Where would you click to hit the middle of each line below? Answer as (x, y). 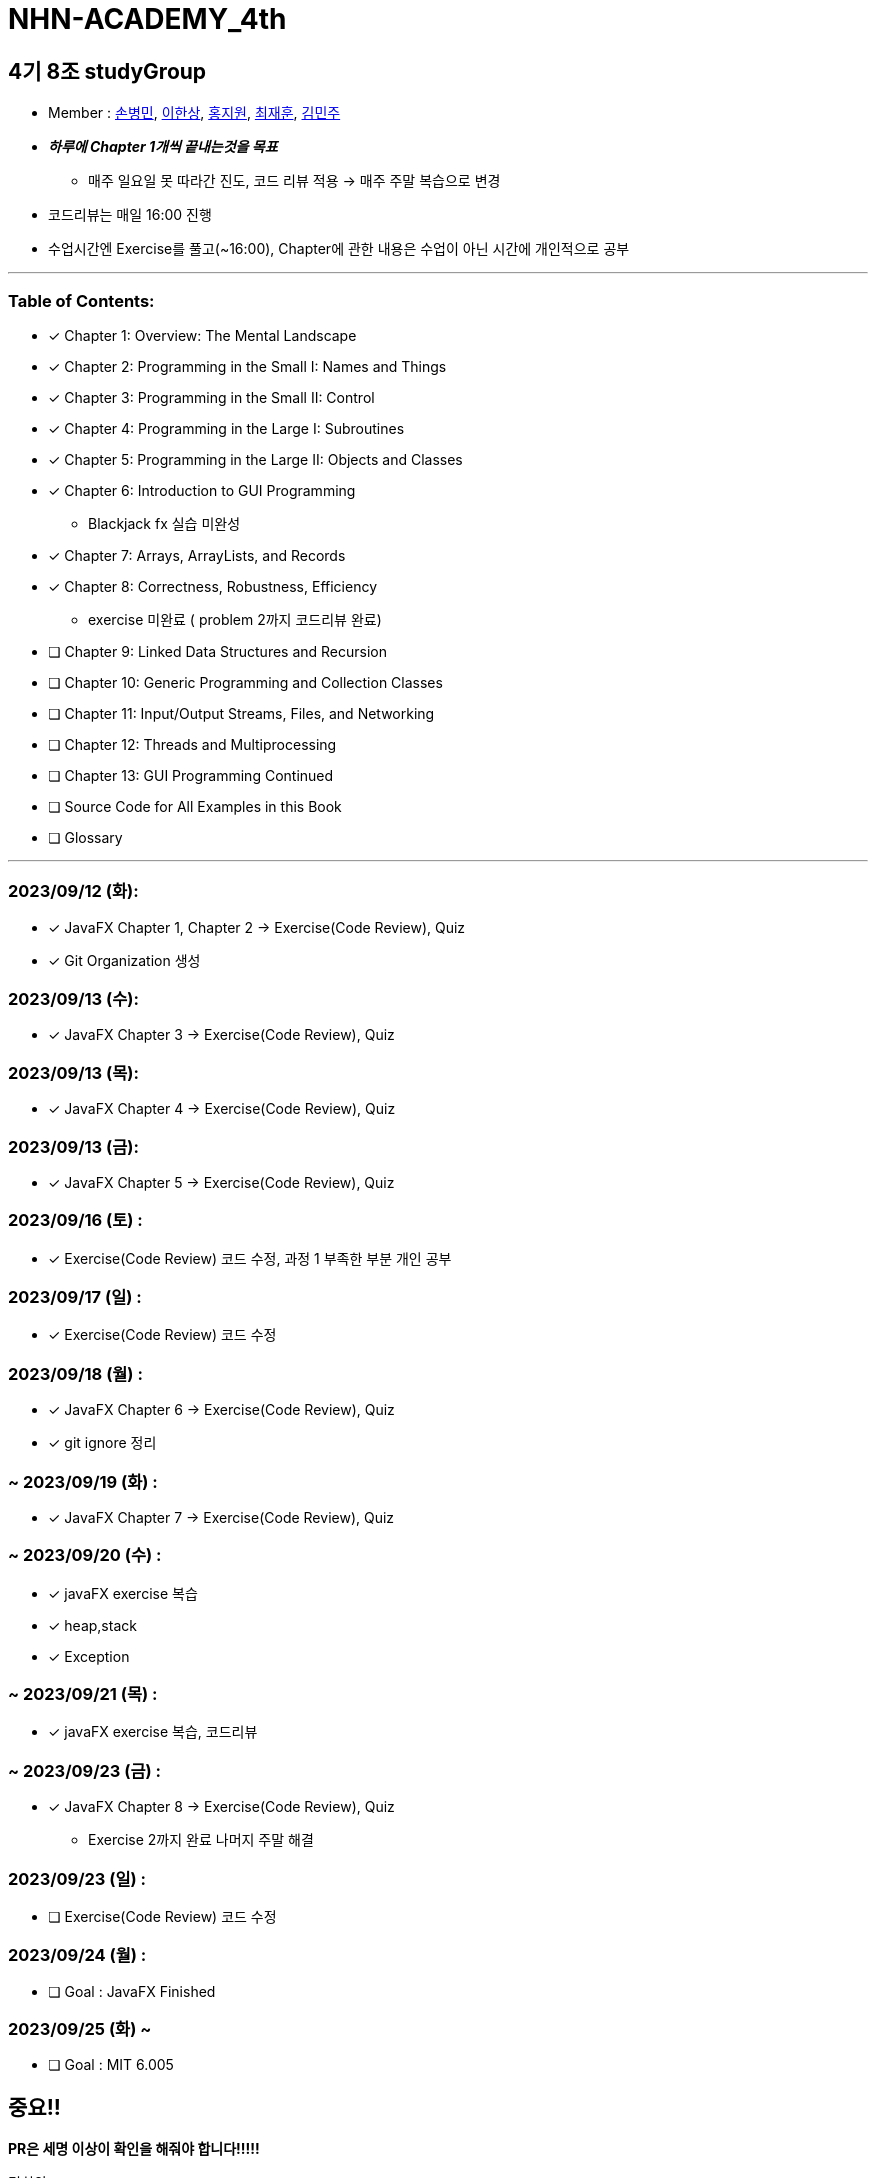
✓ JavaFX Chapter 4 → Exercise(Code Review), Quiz (222, 1109)
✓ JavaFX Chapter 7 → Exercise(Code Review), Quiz (221, 1517)
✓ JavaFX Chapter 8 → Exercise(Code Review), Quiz (221, 1807)
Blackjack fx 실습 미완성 (164, 523)
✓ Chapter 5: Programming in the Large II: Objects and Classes (255, 459)
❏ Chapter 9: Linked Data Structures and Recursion (218, 651)
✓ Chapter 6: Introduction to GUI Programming (202, 490)
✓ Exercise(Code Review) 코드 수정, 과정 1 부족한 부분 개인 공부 (250, 1258)
